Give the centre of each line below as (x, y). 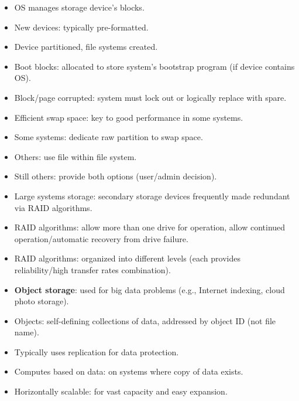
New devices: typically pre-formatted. (81, 27)
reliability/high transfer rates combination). (92, 269)
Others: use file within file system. (75, 156)
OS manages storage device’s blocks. (79, 7)
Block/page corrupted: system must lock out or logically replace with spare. (150, 97)
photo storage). (42, 301)
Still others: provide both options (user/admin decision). (116, 176)
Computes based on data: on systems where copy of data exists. (129, 371)
